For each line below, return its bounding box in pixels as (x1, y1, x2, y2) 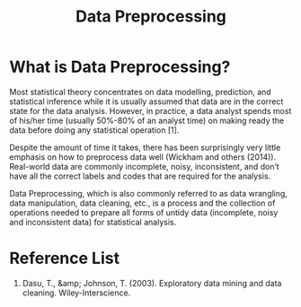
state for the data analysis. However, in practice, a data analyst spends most (9, 105, 292, 116)
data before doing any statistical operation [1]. (9, 124, 180, 136)
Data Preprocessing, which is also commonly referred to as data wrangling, (9, 188, 288, 198)
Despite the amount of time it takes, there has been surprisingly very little (9, 142, 281, 153)
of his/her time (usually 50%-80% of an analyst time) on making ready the (9, 115, 285, 126)
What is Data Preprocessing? (9, 57, 231, 77)
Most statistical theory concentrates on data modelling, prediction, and (9, 86, 271, 97)
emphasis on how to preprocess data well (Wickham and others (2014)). (9, 151, 277, 162)
